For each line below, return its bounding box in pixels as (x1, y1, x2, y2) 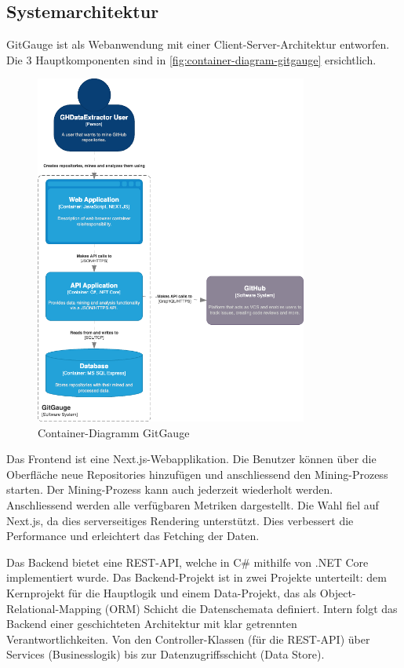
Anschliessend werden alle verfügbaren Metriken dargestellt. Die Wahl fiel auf (6, 497, 379, 513)
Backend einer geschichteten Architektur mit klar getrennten (6, 615, 297, 632)
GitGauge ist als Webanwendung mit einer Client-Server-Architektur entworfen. (6, 36, 390, 53)
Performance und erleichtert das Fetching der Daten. (6, 527, 260, 544)
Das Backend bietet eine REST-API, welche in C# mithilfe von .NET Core (6, 553, 369, 570)
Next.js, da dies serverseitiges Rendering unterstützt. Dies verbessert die (6, 512, 354, 528)
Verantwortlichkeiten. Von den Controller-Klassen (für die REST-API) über (6, 630, 370, 647)
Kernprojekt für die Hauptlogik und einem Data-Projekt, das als (6, 585, 317, 600)
